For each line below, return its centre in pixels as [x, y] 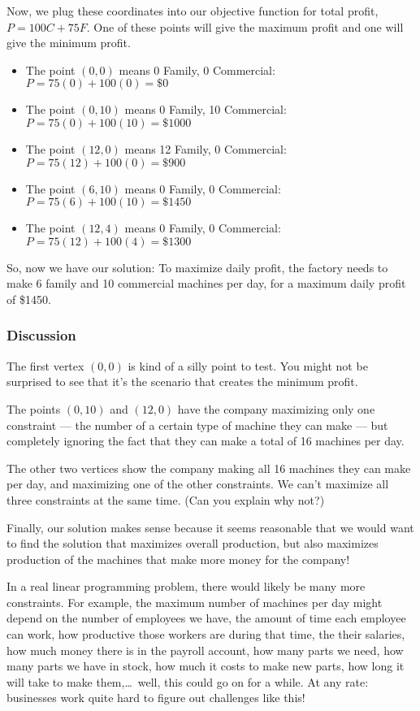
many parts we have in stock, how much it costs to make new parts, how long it [206, 666]
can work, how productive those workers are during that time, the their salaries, [206, 634]
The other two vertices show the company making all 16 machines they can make [209, 468]
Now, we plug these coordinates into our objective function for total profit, [193, 11]
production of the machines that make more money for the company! [178, 559]
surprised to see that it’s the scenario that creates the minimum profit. [182, 382]
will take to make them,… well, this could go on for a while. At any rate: [188, 681]
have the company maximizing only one [276, 408]
